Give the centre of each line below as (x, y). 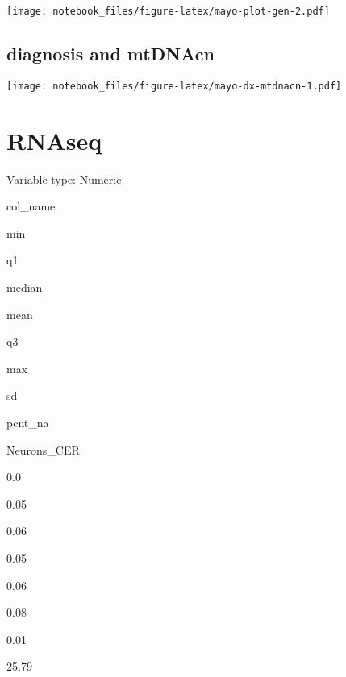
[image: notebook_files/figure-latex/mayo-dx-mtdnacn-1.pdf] (174, 86)
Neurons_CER (43, 449)
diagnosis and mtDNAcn (110, 54)
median (25, 287)
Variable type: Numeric (64, 179)
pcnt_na (28, 422)
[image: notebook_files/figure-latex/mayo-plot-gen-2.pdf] (168, 11)
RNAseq (54, 140)
